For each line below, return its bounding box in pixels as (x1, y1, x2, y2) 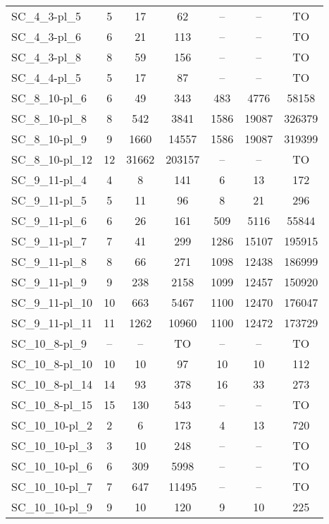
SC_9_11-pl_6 (11, 212, 87, 229)
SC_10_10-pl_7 (11, 478, 93, 494)
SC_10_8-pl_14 (11, 376, 93, 392)
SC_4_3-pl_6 (11, 28, 82, 44)
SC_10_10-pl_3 (11, 437, 93, 453)
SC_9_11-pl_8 (11, 253, 87, 269)
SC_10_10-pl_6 (11, 458, 93, 474)
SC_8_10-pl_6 (11, 90, 87, 106)
